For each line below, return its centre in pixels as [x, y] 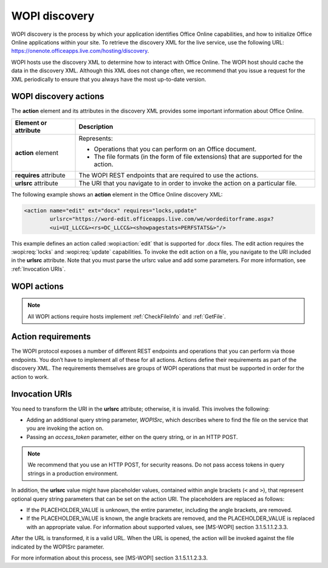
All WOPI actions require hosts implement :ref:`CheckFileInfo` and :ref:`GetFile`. [127, 316]
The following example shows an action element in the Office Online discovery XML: [117, 194]
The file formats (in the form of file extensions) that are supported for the [198, 156]
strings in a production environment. [73, 473]
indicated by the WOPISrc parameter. [58, 547]
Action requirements [51, 337]
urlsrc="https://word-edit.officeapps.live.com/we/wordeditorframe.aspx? [162, 219]
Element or [31, 123]
